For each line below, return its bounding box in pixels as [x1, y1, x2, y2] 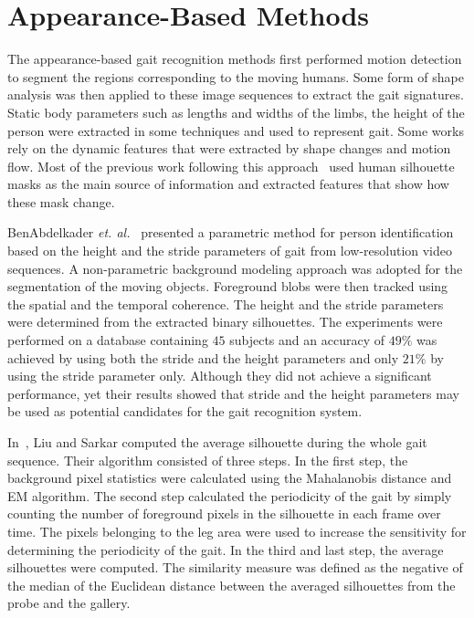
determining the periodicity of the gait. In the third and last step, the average [7, 539, 444, 559]
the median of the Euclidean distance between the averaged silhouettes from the [7, 575, 456, 594]
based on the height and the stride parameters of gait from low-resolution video [7, 241, 453, 260]
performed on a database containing [7, 330, 208, 350]
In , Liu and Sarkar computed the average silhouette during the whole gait [7, 433, 427, 451]
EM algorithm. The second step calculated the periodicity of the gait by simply [7, 486, 452, 505]
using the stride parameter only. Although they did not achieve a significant [7, 366, 432, 385]
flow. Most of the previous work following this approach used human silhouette [7, 156, 455, 175]
